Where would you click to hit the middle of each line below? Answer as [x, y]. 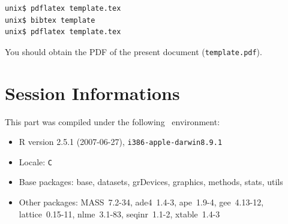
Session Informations [92, 93]
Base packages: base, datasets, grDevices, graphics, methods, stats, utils [151, 182]
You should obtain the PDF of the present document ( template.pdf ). [133, 51]
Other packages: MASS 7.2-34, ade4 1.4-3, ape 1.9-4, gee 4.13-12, [141, 202]
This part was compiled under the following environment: [112, 121]
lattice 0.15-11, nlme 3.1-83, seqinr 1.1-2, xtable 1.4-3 [119, 214]
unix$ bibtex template [50, 20]
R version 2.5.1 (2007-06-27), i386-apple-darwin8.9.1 [121, 142]
